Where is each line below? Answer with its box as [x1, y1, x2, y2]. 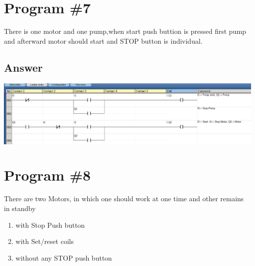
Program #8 [4, 165, 91, 185]
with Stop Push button [15, 219, 85, 230]
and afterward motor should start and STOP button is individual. [4, 35, 203, 46]
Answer [4, 59, 43, 75]
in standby [4, 203, 36, 213]
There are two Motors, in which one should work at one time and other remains [4, 193, 244, 204]
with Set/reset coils [15, 236, 74, 246]
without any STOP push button [15, 252, 112, 263]
